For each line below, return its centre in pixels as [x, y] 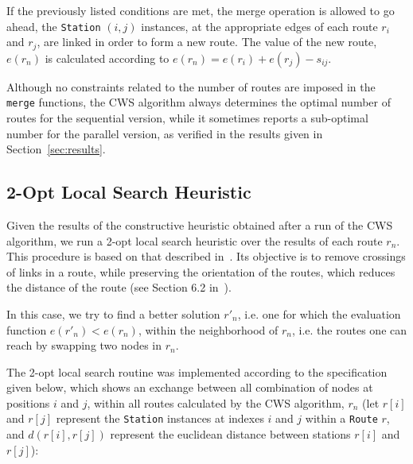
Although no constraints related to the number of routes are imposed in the [191, 86]
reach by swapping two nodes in [84, 345]
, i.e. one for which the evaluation [319, 313]
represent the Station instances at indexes [160, 418]
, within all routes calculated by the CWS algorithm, [216, 402]
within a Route [341, 418]
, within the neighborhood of [208, 329]
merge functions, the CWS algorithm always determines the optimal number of [199, 102]
